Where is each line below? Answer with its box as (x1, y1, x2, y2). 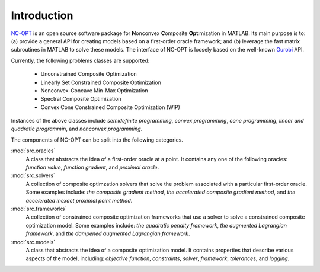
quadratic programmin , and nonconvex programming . (11, 125, 143, 133)
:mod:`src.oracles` (11, 147, 56, 154)
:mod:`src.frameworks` (11, 205, 67, 212)
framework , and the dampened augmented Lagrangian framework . (25, 230, 190, 237)
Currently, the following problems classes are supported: (11, 57, 150, 64)
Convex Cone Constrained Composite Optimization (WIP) (40, 104, 180, 111)
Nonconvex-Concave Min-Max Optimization (40, 87, 148, 94)
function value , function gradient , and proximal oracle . (25, 164, 159, 171)
